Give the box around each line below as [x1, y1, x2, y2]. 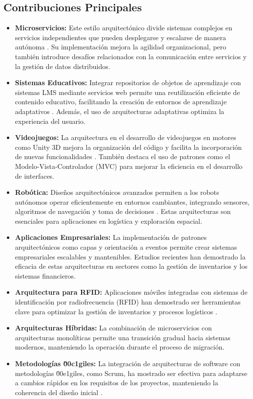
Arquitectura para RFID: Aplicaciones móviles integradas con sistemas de [15, 287, 248, 297]
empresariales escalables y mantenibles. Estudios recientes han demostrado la [15, 251, 246, 261]
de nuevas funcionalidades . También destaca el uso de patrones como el [15, 151, 231, 162]
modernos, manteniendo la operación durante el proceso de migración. [15, 342, 225, 352]
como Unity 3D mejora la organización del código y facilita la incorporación [15, 141, 242, 152]
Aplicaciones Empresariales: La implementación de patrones [15, 232, 207, 242]
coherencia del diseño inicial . [15, 387, 103, 397]
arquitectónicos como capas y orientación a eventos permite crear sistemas [15, 242, 237, 252]
